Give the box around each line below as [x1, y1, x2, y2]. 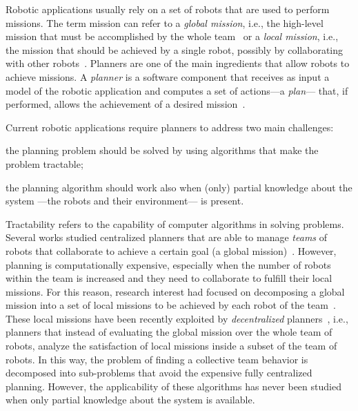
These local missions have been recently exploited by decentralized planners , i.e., [6, 311, 348, 325]
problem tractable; [6, 156, 83, 171]
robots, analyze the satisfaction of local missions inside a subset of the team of [6, 338, 337, 353]
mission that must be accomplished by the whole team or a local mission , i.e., [6, 29, 339, 44]
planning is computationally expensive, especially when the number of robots [6, 257, 331, 271]
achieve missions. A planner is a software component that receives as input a [6, 69, 330, 84]
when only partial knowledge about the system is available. [6, 392, 255, 407]
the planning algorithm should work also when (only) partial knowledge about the [6, 180, 352, 194]
